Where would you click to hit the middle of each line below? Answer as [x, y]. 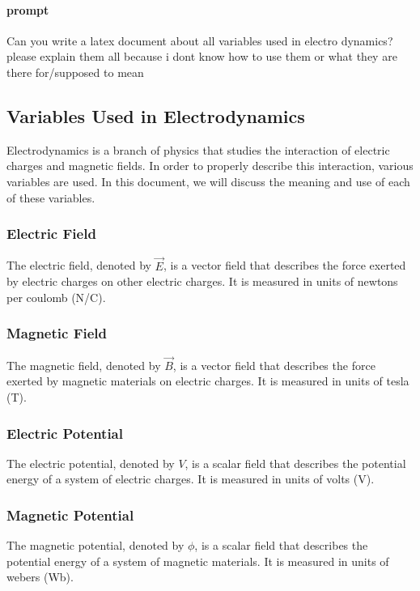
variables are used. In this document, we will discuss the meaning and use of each [208, 181]
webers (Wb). [40, 577]
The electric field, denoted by [79, 265]
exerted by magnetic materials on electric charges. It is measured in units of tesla [208, 381]
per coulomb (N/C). [56, 297]
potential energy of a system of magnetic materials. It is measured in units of [198, 561]
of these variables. [51, 197]
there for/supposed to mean [75, 72]
